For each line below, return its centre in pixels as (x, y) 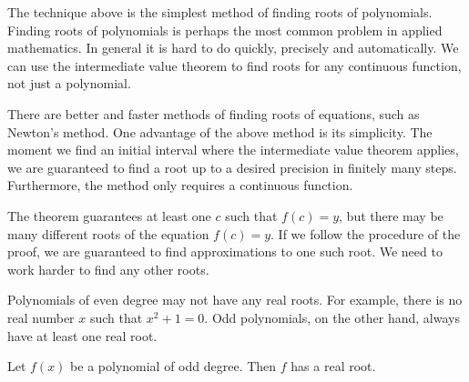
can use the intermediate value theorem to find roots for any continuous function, (234, 65)
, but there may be (391, 215)
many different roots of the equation (108, 233)
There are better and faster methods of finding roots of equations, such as (214, 113)
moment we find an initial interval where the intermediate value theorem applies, (233, 150)
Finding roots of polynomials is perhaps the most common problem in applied (225, 30)
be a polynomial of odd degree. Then (173, 366)
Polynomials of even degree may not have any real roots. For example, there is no (235, 300)
